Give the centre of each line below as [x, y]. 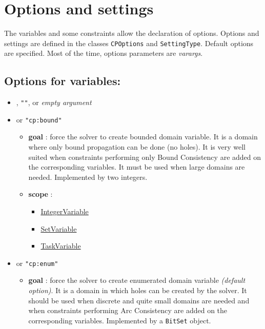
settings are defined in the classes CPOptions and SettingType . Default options [129, 43]
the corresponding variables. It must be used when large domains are [137, 167]
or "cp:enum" [37, 263]
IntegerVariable [65, 211]
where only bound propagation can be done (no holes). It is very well [137, 147]
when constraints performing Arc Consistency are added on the [128, 310]
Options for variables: [63, 81]
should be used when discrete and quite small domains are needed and [139, 300]
